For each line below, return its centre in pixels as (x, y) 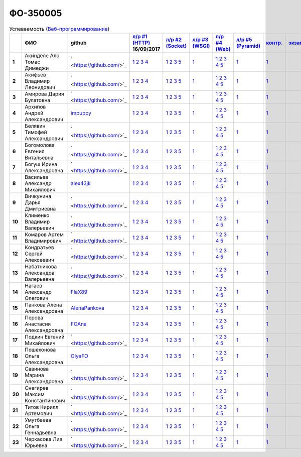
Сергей (34, 254)
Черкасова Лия (44, 439)
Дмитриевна (40, 208)
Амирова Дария (45, 94)
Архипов (35, 106)
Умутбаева (38, 420)
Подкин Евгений (45, 336)
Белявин (35, 126)
